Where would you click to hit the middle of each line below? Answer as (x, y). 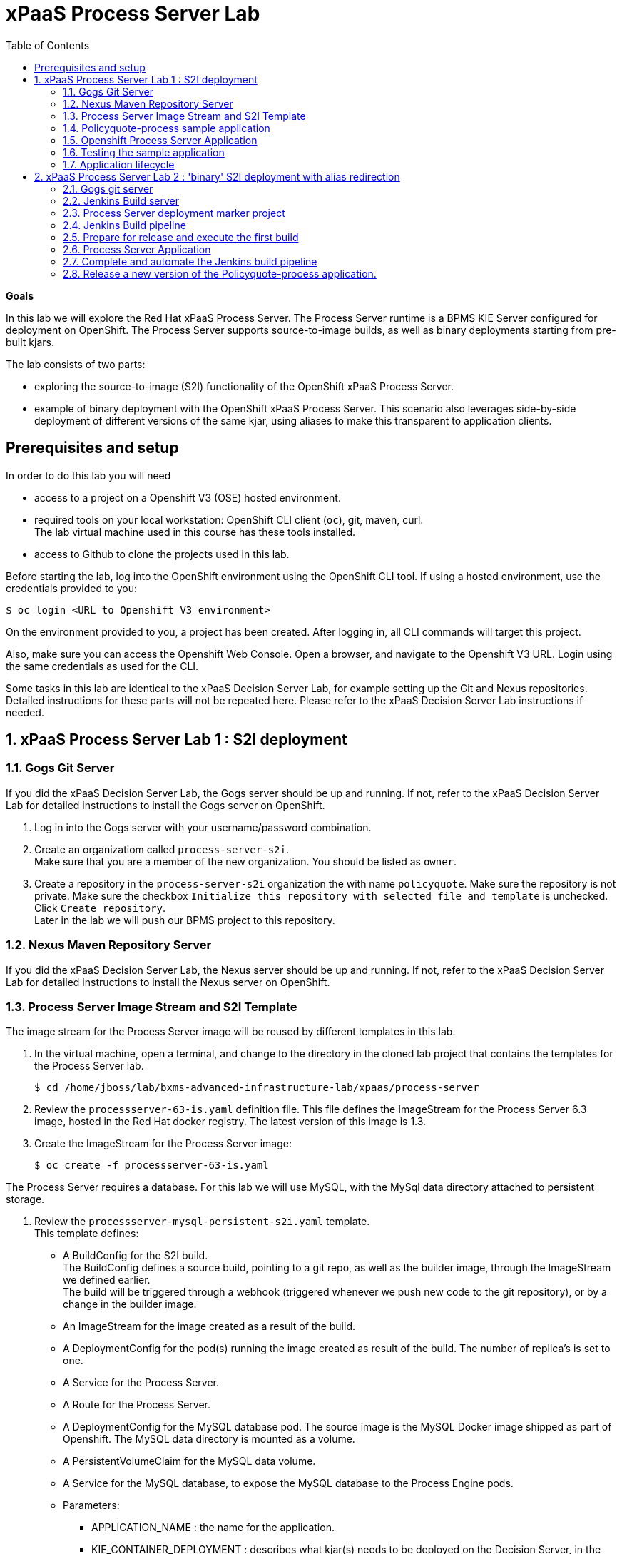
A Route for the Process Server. (137, 1405)
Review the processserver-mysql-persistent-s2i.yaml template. (202, 1222)
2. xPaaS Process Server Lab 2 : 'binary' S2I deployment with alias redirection (217, 176)
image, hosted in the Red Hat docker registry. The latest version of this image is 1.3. (230, 1122)
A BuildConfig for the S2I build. (136, 1256)
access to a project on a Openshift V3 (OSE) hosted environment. (188, 497)
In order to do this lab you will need (88, 475)
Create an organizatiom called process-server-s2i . (162, 849)
